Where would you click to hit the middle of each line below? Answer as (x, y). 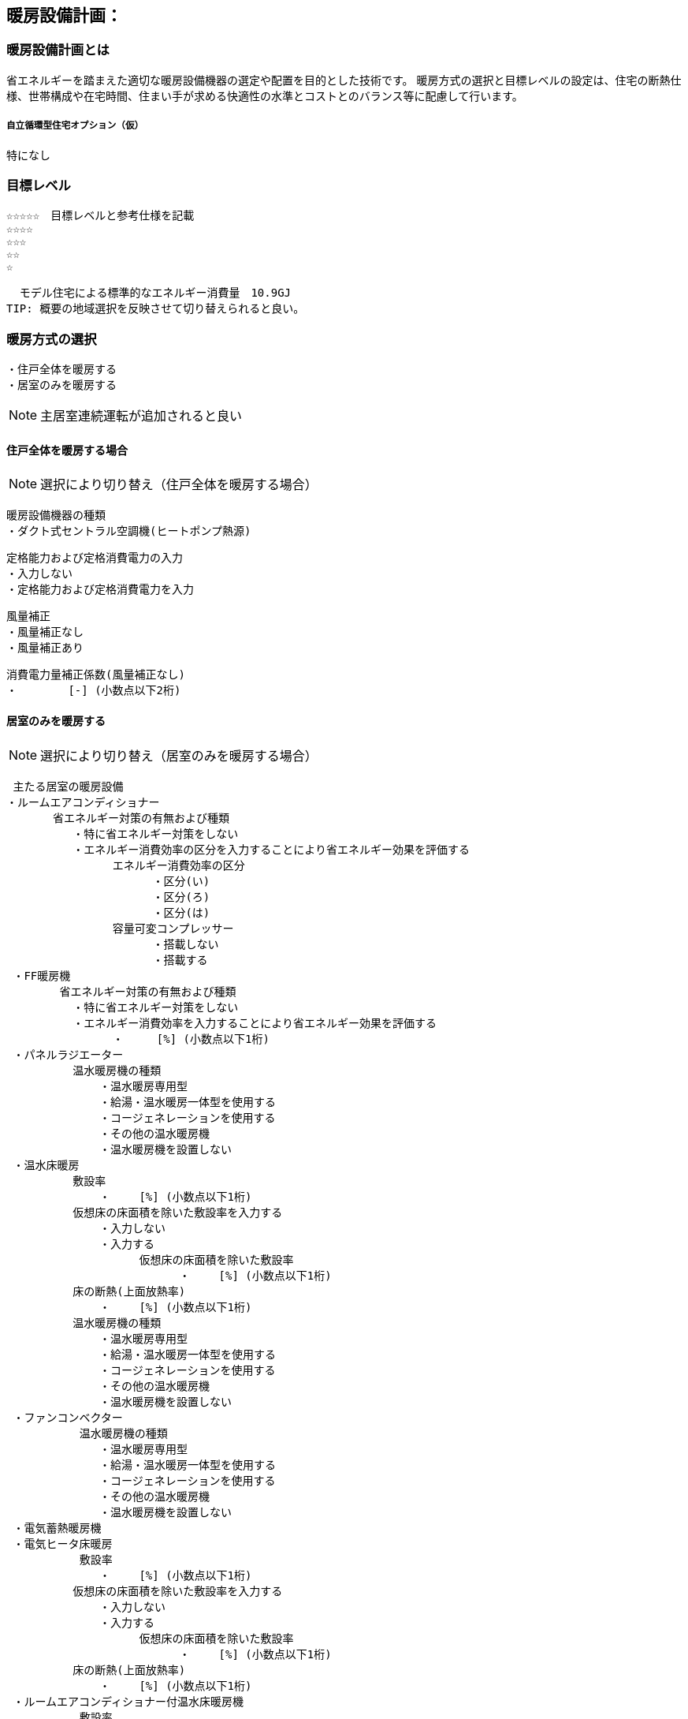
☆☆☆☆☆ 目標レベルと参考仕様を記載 (100, 216)
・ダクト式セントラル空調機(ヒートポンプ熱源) (129, 531)
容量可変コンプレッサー (173, 928)
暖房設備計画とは (58, 50)
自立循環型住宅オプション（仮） (75, 126)
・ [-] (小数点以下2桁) (94, 691)
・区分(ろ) (181, 897)
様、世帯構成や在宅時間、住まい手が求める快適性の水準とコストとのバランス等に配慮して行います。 (265, 95)
